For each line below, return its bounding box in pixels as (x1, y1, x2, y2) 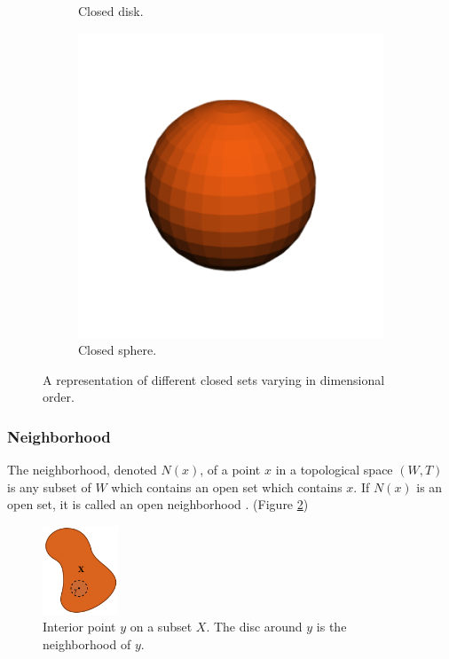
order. (43, 388, 75, 406)
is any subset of (7, 477, 91, 496)
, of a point (200, 460, 261, 479)
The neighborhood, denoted (7, 460, 157, 479)
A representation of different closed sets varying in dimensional (43, 370, 385, 388)
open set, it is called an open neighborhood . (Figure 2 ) (7, 495, 309, 514)
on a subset (130, 617, 193, 636)
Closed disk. (78, 2, 144, 20)
